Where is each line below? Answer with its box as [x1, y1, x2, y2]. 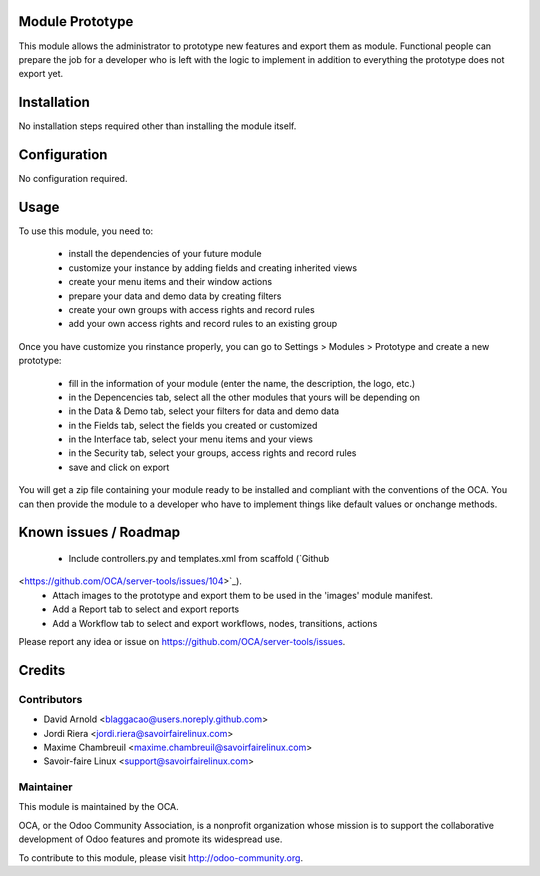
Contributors [18, 692, 83, 706]
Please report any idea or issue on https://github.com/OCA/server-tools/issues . [18, 636, 346, 648]
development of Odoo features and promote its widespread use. [18, 833, 283, 845]
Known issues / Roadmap [18, 524, 180, 541]
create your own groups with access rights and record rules [68, 303, 315, 315]
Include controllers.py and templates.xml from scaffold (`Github [68, 553, 330, 565]
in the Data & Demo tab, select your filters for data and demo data [68, 405, 340, 417]
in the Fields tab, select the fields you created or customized [68, 419, 318, 431]
